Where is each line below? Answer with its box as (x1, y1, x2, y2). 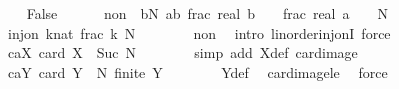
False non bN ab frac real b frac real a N (26, 3, 389, 23)
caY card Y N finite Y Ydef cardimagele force (7, 61, 388, 82)
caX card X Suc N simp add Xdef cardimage (7, 42, 358, 63)
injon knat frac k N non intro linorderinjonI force (7, 22, 391, 43)
